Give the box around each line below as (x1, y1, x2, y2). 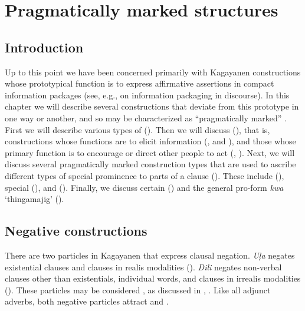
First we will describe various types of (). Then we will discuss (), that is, (5, 123, 270, 135)
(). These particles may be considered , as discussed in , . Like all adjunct (5, 283, 271, 296)
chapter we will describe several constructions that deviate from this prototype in (5, 100, 299, 113)
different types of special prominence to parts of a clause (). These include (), (5, 169, 284, 181)
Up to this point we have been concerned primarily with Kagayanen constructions (5, 65, 301, 78)
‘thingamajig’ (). (5, 193, 64, 205)
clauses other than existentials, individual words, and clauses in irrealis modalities (5, 272, 301, 284)
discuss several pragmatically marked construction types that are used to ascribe (5, 158, 296, 170)
